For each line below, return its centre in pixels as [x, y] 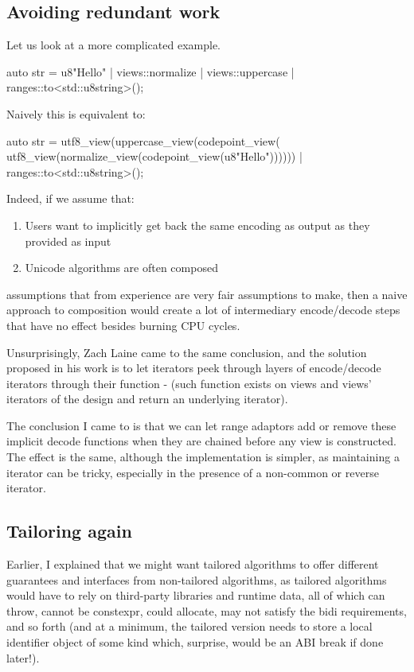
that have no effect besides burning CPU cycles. [123, 325]
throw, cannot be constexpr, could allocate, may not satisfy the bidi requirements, [207, 610]
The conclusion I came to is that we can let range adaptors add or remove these [201, 425]
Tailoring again [69, 531]
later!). [23, 657]
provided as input [68, 241]
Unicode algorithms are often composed [121, 268]
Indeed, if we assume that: [70, 198]
